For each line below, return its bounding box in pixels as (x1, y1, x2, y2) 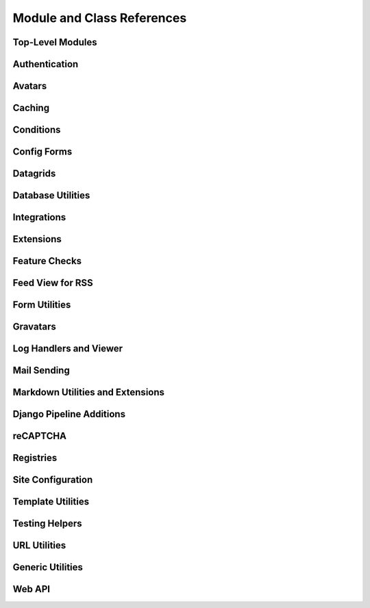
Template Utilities (12, 496, 89, 508)
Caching (12, 102, 50, 114)
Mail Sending (12, 364, 70, 377)
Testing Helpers (12, 518, 82, 530)
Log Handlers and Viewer (12, 343, 123, 355)
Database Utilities (12, 189, 90, 202)
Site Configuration (12, 474, 93, 486)
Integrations (12, 211, 66, 223)
